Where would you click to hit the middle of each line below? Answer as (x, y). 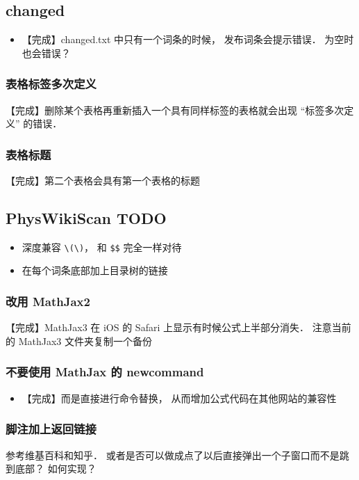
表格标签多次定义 (51, 84)
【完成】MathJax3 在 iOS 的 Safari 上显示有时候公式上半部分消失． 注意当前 (178, 327)
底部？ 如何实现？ (56, 469)
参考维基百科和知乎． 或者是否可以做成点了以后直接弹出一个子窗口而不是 (173, 455)
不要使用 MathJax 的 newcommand (105, 372)
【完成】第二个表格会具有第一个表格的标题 (103, 181)
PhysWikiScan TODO (86, 218)
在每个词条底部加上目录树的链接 (95, 270)
